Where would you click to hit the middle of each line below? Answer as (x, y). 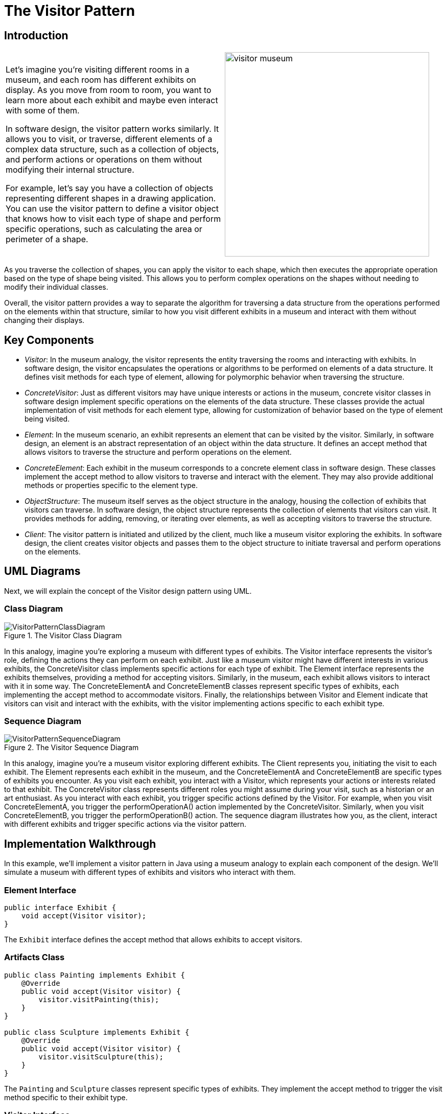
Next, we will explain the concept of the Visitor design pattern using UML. (128, 591)
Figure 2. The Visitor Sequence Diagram (72, 748)
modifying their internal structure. (70, 170)
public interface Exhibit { (60, 907)
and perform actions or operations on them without (104, 160)
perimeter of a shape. (47, 239)
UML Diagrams (42, 571)
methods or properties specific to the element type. (111, 485)
